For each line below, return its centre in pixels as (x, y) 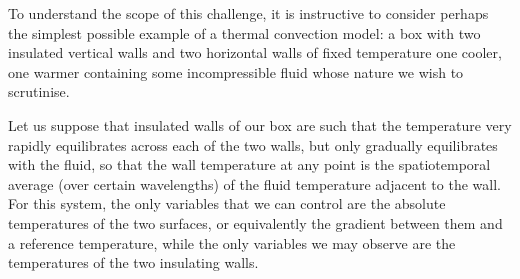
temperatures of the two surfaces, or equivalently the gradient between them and (255, 222)
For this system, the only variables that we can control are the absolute (227, 203)
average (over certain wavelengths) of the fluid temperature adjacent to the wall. (254, 183)
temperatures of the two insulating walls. (133, 262)
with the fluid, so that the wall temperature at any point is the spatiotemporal (249, 164)
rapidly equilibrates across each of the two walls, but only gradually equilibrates (253, 144)
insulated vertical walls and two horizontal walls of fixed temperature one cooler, (255, 52)
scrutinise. (39, 91)
